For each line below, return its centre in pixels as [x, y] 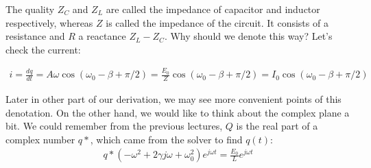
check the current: [43, 49]
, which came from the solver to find [166, 139]
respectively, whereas [49, 22]
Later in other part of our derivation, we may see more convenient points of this [173, 98]
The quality [30, 9]
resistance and [35, 36]
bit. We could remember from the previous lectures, [114, 126]
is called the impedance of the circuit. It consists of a [217, 22]
